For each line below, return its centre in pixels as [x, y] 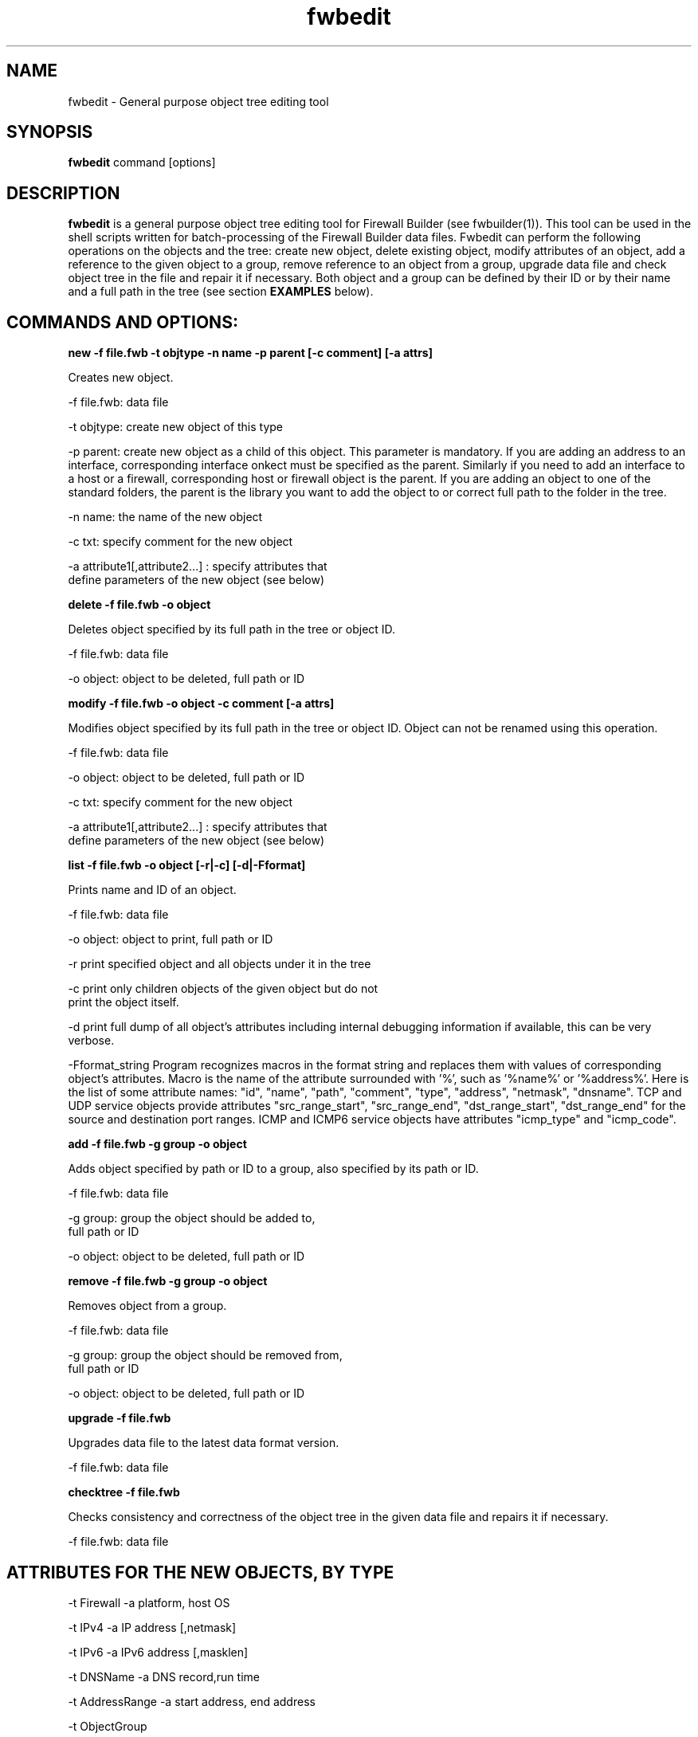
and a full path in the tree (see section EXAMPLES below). [221, 292]
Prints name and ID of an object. [152, 890]
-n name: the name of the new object [165, 517]
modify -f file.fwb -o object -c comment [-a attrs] [201, 704]
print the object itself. [124, 1002]
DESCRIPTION [63, 193]
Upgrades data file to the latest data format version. [204, 1443]
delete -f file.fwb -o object [139, 605]
